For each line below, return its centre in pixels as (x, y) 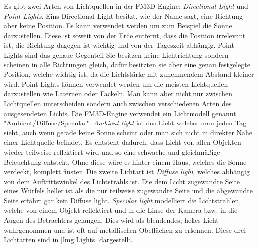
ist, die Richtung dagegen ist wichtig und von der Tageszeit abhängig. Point (119, 45)
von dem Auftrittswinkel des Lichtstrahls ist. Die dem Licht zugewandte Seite (122, 181)
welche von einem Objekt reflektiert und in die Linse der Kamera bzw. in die (121, 210)
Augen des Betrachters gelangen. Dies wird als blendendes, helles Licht (111, 220)
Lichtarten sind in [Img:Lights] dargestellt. (68, 239)
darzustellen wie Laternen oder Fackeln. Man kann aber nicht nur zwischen (118, 93)
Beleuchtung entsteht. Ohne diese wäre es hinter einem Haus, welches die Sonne (125, 161)
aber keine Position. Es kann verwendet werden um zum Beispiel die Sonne (118, 26)
